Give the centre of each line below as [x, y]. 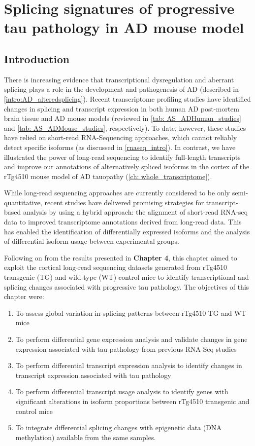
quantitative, [23, 202]
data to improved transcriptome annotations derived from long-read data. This [123, 222]
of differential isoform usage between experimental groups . [92, 241]
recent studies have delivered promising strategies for [124, 202]
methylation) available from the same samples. [86, 437]
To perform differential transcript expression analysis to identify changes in [129, 365]
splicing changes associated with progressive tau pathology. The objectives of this [127, 286]
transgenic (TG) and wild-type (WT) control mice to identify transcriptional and [127, 277]
